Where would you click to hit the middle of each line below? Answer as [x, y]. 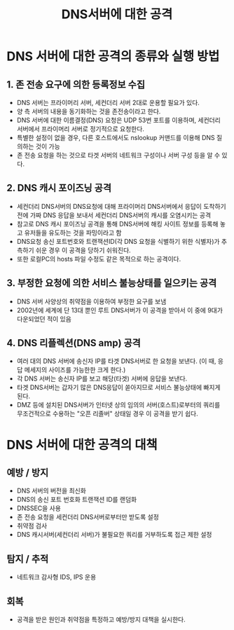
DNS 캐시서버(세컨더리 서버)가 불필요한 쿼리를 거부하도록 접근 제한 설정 [114, 535]
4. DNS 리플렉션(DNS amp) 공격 [74, 343]
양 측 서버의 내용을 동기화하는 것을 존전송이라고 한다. [89, 111]
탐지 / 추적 [28, 559]
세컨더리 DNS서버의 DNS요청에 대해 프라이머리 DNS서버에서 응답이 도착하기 [121, 206]
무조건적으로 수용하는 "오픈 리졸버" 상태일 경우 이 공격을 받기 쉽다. [107, 413]
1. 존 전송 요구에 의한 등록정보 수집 [76, 84]
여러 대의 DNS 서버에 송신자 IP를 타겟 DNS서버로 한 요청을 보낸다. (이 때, [116, 361]
